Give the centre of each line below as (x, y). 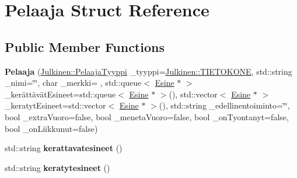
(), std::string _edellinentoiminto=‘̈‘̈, (224, 105)
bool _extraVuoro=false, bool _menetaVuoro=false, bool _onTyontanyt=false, (147, 116)
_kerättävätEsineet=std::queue (60, 94)
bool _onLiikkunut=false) (51, 128)
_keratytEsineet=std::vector (55, 105)
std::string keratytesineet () (57, 167)
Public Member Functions (85, 46)
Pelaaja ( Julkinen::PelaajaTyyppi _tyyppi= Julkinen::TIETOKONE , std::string (148, 71)
